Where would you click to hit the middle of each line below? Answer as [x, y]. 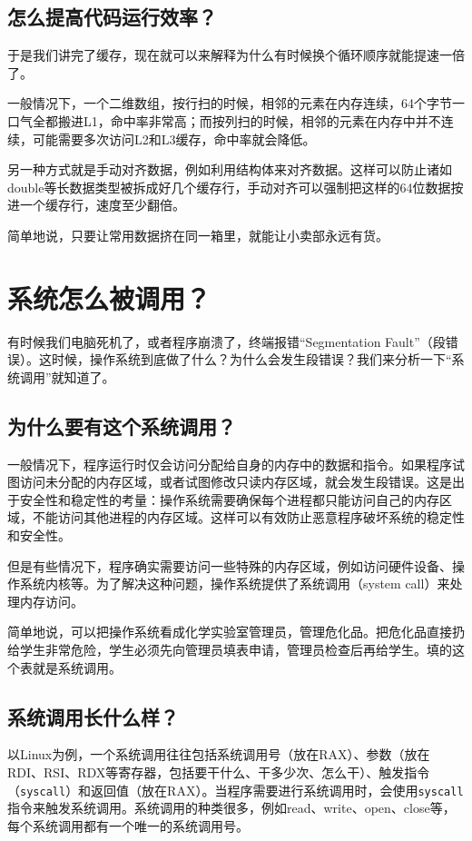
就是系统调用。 [77, 667]
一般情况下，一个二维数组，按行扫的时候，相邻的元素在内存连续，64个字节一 [236, 103]
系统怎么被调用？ [109, 297]
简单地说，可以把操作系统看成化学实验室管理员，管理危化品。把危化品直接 [230, 632]
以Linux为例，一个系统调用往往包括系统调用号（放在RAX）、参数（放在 [219, 754]
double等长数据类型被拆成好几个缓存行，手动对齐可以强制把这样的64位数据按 [236, 187]
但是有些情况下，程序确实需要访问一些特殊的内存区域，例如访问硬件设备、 [230, 565]
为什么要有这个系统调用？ [122, 425]
